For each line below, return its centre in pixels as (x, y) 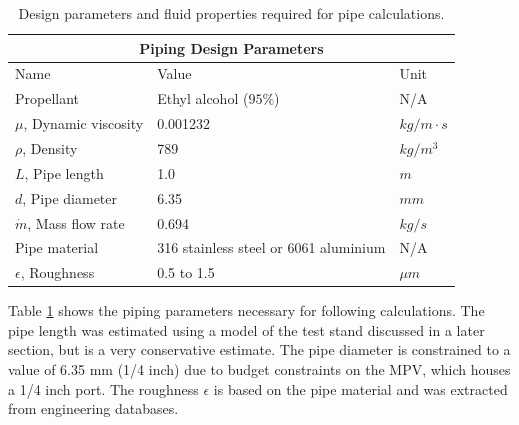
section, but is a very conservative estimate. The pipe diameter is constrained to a (259, 349)
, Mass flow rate (76, 222)
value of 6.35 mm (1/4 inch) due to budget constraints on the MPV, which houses (259, 369)
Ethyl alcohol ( (203, 98)
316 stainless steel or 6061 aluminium (271, 247)
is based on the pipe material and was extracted (360, 388)
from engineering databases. (93, 408)
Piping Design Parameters (231, 47)
